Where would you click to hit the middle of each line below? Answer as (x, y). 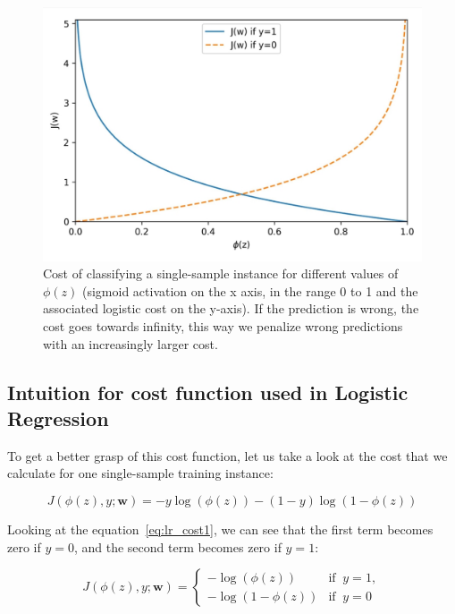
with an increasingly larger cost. (131, 343)
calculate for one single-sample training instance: (140, 473)
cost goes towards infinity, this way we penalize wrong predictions (223, 326)
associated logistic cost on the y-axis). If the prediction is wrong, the (231, 308)
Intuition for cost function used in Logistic (208, 392)
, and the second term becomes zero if (177, 546)
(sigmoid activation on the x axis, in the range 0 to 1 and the (250, 290)
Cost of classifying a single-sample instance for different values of (221, 273)
